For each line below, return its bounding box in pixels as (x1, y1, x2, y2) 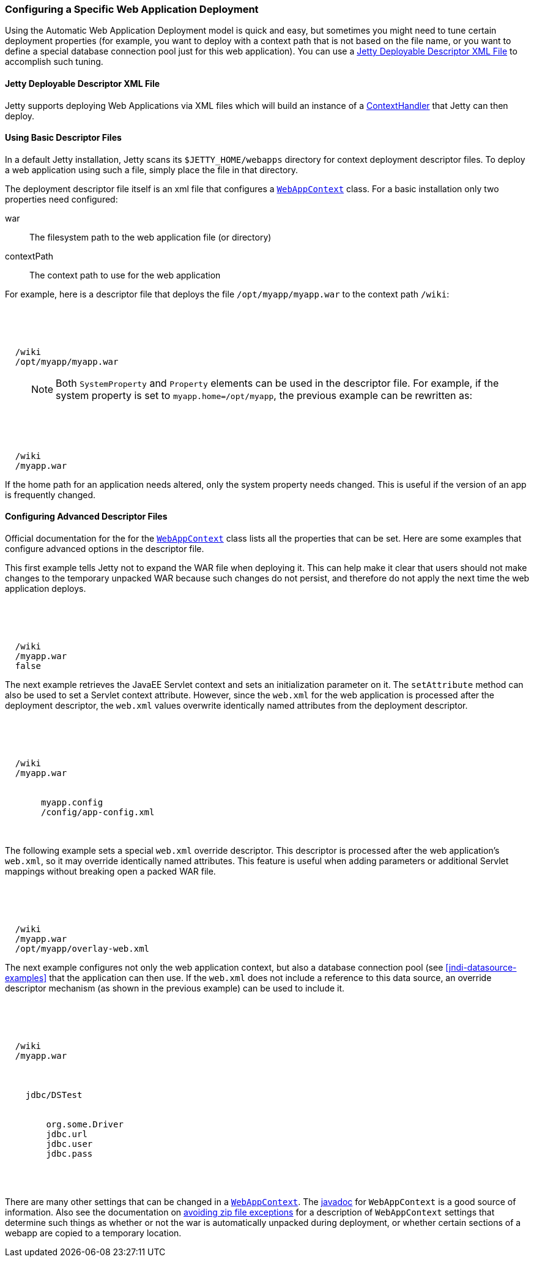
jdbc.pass (46, 1149, 93, 1159)
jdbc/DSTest (25, 1090, 83, 1100)
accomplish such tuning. (5, 56, 103, 67)
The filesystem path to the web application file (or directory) (29, 231, 272, 242)
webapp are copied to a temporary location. (5, 1228, 182, 1239)
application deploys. (5, 583, 86, 594)
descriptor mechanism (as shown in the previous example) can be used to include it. (5, 983, 345, 994)
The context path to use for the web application (29, 269, 221, 280)
